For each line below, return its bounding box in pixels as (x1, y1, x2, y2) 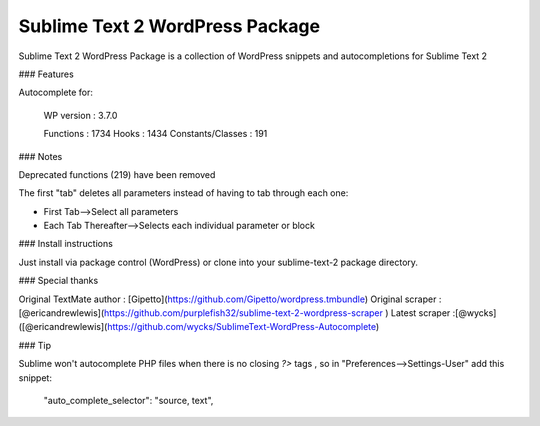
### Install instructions (18, 238, 114, 250)
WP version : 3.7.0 (43, 109, 118, 121)
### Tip (18, 339, 52, 351)
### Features (18, 68, 74, 80)
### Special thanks (18, 275, 99, 287)
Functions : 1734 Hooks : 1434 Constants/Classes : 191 (43, 128, 268, 140)
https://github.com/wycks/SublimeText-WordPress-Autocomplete (106, 321, 377, 333)
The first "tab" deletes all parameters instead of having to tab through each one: (18, 187, 349, 199)
